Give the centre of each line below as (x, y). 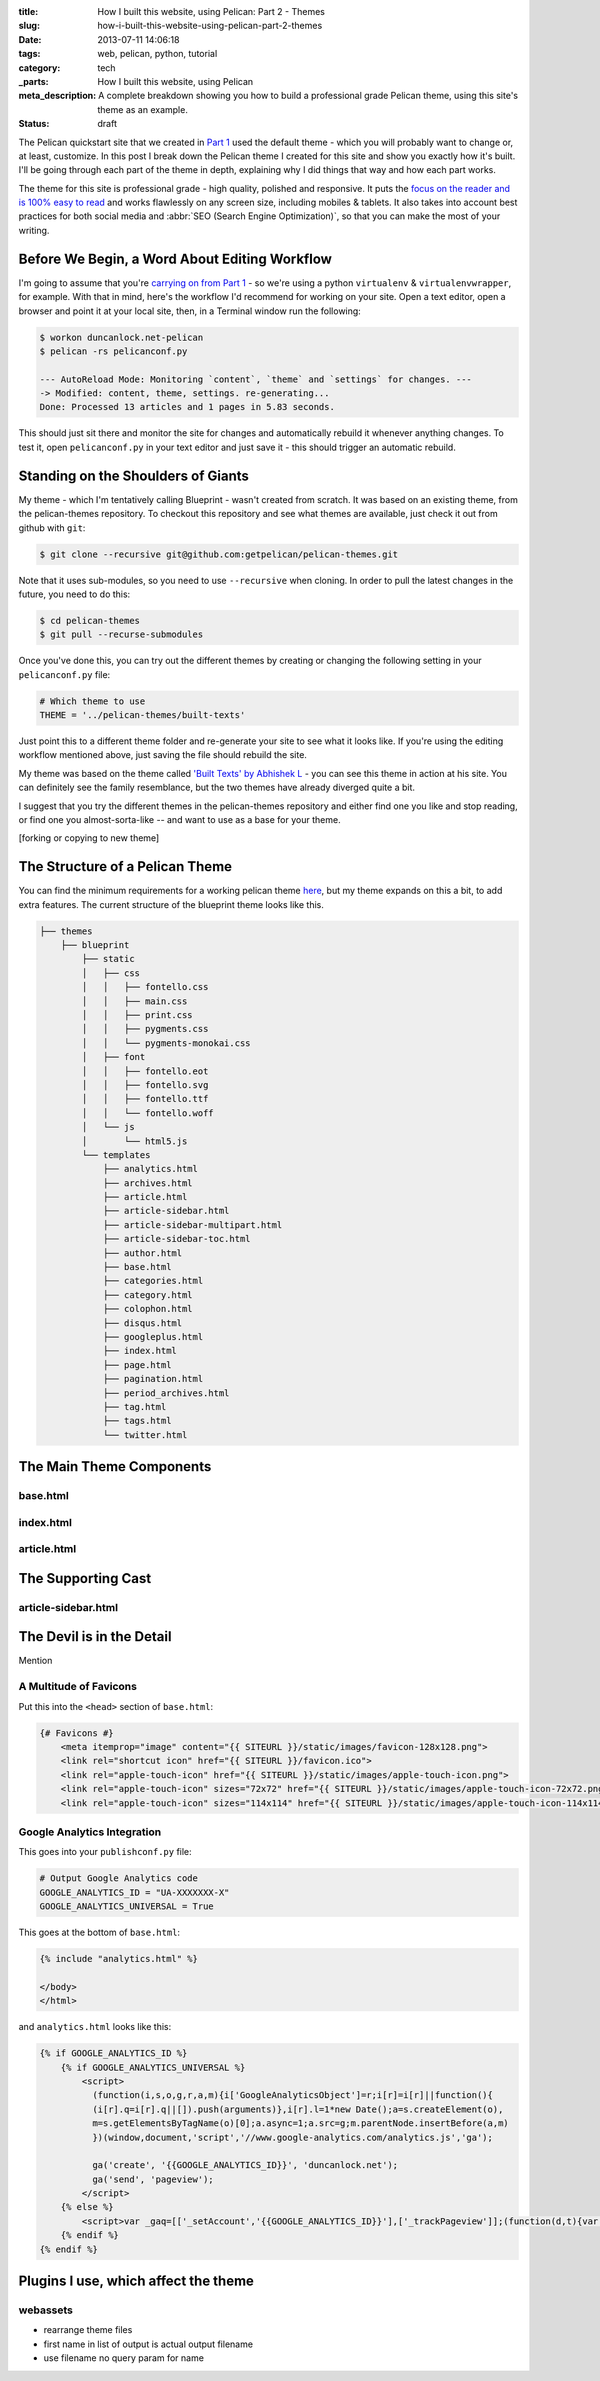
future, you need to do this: (74, 594)
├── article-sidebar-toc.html (176, 1239)
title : (28, 11)
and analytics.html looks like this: (95, 2027)
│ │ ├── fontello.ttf (145, 1099)
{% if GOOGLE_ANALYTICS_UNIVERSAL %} (153, 2067)
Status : (34, 124)
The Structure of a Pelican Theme (125, 866)
